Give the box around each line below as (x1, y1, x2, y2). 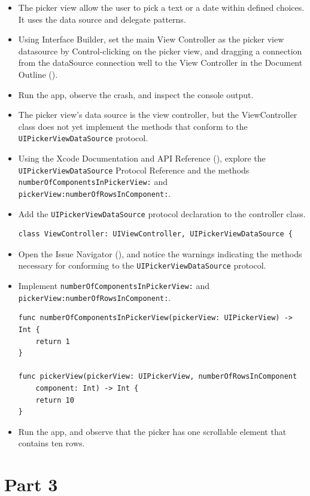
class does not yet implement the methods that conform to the (18, 120, 248, 132)
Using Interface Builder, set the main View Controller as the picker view (18, 33, 284, 45)
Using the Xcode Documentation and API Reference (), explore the (18, 152, 266, 164)
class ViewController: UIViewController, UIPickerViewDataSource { (18, 230, 293, 239)
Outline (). (18, 68, 58, 80)
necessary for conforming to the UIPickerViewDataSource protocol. (18, 259, 266, 272)
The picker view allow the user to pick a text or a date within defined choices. (18, 1, 305, 13)
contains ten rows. (18, 437, 85, 449)
